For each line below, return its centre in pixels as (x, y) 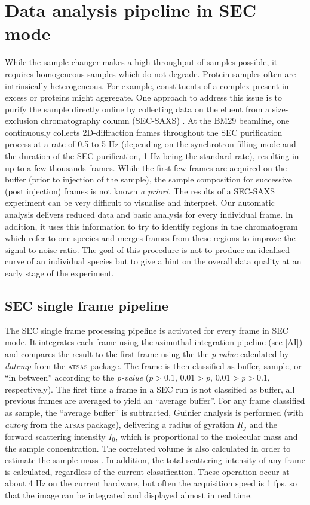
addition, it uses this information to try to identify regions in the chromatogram (151, 226)
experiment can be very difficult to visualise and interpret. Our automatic (140, 203)
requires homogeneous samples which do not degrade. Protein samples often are (151, 73)
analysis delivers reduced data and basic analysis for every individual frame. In (149, 215)
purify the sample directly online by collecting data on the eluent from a (137, 109)
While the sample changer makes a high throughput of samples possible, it (141, 62)
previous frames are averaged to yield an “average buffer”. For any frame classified (155, 401)
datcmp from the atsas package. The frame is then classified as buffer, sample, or (153, 365)
